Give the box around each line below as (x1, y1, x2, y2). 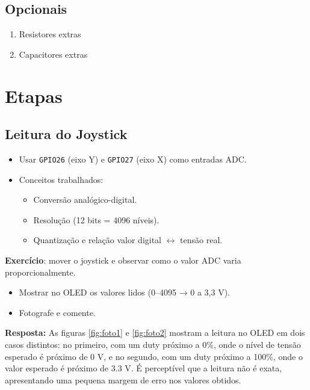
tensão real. (180, 234, 223, 246)
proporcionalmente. (5, 265, 76, 278)
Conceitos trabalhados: (19, 173, 104, 185)
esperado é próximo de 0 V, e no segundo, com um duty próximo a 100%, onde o (5, 350, 303, 362)
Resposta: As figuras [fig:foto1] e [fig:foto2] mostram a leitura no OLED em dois (5, 326, 305, 339)
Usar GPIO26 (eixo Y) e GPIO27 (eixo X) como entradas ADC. (19, 152, 247, 165)
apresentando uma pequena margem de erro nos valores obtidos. (5, 373, 241, 386)
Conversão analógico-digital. (33, 193, 137, 206)
